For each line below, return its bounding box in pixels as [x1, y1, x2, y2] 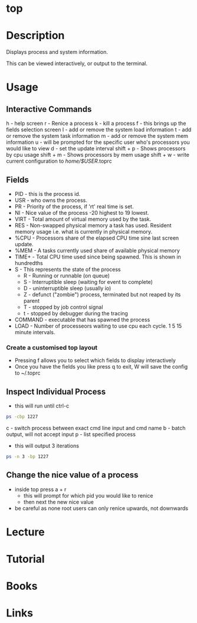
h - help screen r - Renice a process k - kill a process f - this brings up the [6, 120, 186, 127]
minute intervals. [14, 328, 55, 335]
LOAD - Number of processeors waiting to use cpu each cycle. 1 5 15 [14, 322, 182, 330]
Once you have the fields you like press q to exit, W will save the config [14, 363, 188, 370]
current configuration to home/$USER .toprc [6, 157, 112, 164]
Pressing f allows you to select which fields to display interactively [14, 357, 176, 364]
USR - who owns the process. [14, 196, 87, 204]
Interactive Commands [6, 104, 92, 114]
